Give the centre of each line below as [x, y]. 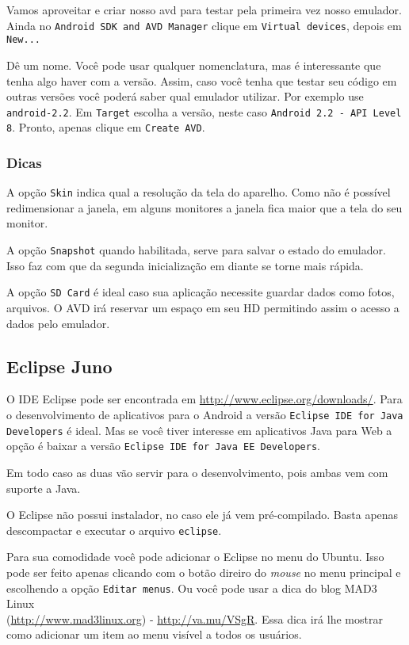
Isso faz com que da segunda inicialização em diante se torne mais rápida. [185, 265]
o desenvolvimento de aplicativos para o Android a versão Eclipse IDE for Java [205, 414]
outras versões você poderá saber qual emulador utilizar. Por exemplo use [185, 96]
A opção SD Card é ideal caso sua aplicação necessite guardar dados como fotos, [201, 292]
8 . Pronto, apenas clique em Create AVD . [106, 127]
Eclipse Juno [59, 366]
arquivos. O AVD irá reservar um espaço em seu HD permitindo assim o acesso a [203, 307]
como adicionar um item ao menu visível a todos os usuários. [154, 634]
